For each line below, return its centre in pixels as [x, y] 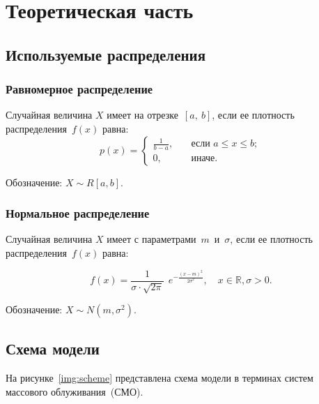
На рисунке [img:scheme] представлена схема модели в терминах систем [159, 378]
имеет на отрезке [142, 115]
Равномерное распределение [79, 89]
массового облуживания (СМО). [75, 391]
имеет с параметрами [151, 239]
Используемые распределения [106, 54]
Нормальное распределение [78, 213]
